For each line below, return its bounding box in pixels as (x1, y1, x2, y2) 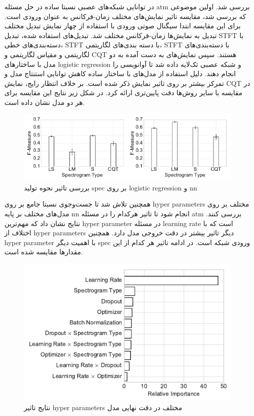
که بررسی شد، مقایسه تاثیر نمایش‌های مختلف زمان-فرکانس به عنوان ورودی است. (4, 11, 246, 21)
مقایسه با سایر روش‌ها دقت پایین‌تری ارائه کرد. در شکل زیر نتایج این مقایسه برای (4, 87, 243, 98)
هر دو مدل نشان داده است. (4, 97, 85, 107)
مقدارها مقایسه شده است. (4, 247, 83, 257)
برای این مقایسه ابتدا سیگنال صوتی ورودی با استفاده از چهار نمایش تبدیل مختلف (4, 21, 241, 31)
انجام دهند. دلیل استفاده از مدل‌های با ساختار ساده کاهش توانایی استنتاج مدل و (4, 68, 236, 79)
